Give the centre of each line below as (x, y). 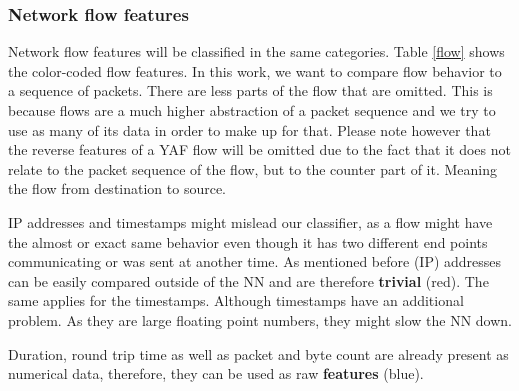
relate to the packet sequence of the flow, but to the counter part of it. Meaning (253, 168)
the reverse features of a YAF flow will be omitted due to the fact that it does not (259, 149)
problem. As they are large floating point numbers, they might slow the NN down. (260, 319)
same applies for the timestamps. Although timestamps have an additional (236, 300)
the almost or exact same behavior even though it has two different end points (248, 241)
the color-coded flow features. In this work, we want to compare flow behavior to (255, 70)
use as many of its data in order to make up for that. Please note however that (249, 129)
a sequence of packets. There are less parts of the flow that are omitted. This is (250, 90)
